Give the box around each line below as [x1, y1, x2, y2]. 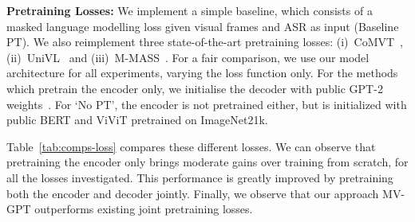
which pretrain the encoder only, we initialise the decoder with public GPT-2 [6, 80, 383, 96]
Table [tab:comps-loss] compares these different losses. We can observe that [6, 138, 376, 154]
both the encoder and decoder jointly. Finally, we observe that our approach [6, 185, 379, 201]
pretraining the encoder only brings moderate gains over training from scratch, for [6, 154, 409, 170]
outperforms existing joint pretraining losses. [34, 201, 253, 217]
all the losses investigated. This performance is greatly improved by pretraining [6, 169, 393, 185]
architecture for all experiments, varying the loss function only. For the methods [6, 64, 398, 81]
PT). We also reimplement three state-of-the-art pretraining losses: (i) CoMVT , [6, 33, 403, 50]
